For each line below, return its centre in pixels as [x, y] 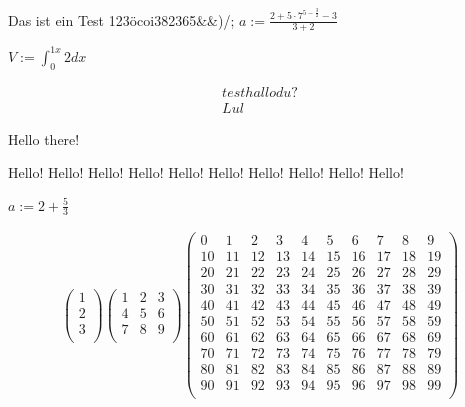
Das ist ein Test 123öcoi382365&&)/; [121, 19]
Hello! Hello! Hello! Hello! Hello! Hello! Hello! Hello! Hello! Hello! [206, 172]
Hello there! [44, 138]
